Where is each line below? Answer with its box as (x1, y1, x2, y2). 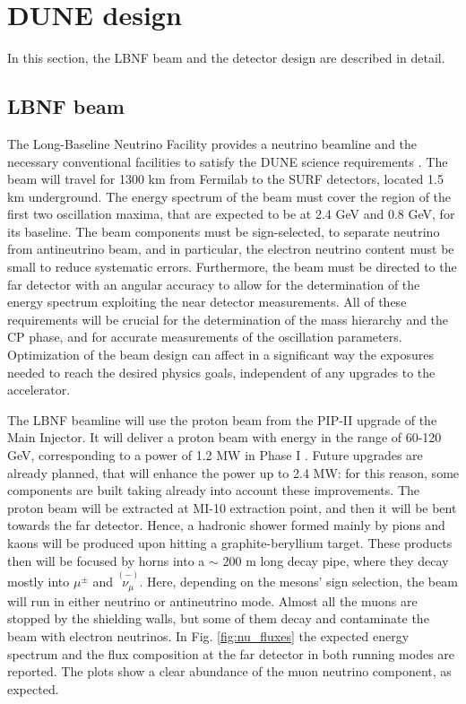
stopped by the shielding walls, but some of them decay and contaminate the (7, 609, 429, 628)
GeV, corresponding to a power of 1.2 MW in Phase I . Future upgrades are (7, 446, 423, 465)
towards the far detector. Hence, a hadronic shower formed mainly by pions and (7, 516, 445, 535)
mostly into (7, 572, 70, 591)
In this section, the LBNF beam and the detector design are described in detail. (7, 48, 445, 67)
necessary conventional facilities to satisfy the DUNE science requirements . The (7, 152, 448, 170)
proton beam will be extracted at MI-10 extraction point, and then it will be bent (7, 498, 457, 517)
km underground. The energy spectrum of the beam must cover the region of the (7, 187, 452, 205)
